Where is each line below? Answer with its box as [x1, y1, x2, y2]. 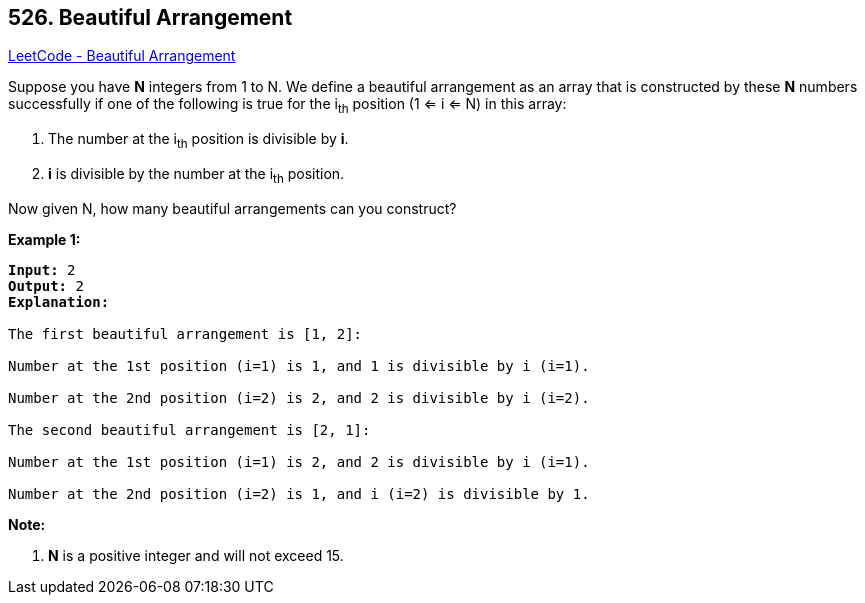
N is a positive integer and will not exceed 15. [48, 546, 344, 564]
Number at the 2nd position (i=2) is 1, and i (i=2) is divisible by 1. [8, 485, 590, 502]
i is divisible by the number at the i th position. [48, 165, 345, 186]
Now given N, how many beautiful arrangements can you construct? [8, 199, 457, 217]
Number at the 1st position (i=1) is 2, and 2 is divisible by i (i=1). [8, 453, 590, 470]
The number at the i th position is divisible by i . [48, 130, 349, 152]
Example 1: [8, 230, 81, 248]
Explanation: [8, 293, 110, 310]
